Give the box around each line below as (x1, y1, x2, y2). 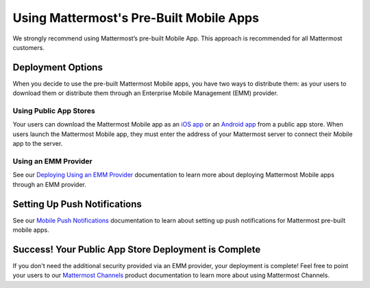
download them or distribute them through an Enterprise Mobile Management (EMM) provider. (12, 89, 279, 97)
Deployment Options (12, 62, 103, 73)
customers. (12, 43, 45, 51)
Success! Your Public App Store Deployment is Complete (12, 244, 261, 255)
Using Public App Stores (12, 106, 95, 116)
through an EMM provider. (12, 180, 87, 188)
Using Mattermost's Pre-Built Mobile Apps (12, 10, 260, 25)
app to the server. (12, 140, 63, 148)
